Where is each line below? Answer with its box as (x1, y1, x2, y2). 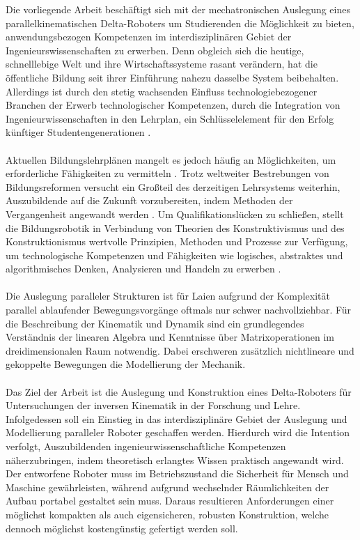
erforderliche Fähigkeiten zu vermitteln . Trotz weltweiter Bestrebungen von (6, 166, 329, 180)
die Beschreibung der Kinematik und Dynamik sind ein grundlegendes (6, 316, 304, 330)
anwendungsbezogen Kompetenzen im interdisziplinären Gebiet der (6, 29, 292, 44)
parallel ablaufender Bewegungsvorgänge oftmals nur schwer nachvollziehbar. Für (6, 302, 352, 317)
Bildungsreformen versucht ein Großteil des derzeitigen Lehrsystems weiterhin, (6, 179, 341, 194)
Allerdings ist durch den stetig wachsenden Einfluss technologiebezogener (6, 84, 318, 98)
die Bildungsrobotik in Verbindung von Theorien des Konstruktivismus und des (6, 220, 345, 235)
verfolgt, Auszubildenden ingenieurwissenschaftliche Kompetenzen (6, 439, 286, 453)
